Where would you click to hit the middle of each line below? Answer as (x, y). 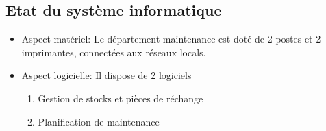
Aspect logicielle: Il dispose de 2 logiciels (106, 75)
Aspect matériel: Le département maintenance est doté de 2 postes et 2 (171, 39)
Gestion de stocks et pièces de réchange (121, 98)
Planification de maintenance (99, 121)
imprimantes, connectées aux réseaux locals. (114, 52)
